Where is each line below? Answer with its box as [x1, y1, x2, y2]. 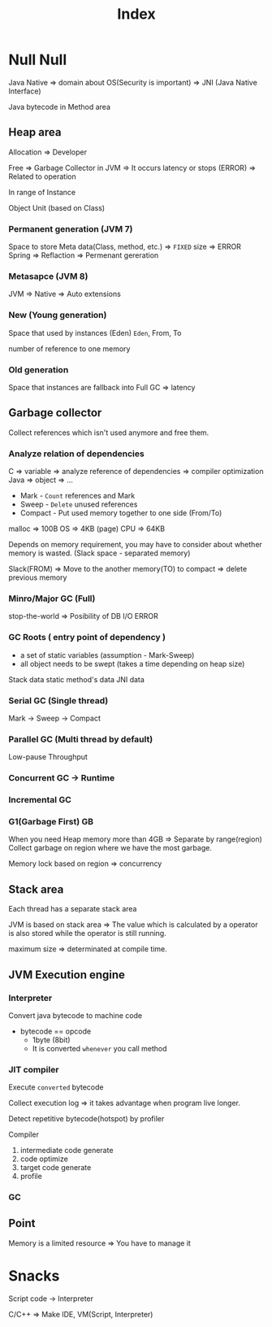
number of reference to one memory [8, 343, 131, 354]
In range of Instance [8, 187, 76, 197]
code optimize [19, 1154, 69, 1164]
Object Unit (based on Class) [8, 202, 106, 212]
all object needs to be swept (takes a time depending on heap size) [19, 659, 245, 668]
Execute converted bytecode [8, 1082, 104, 1092]
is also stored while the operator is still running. [8, 929, 166, 938]
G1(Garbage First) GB [8, 816, 94, 827]
